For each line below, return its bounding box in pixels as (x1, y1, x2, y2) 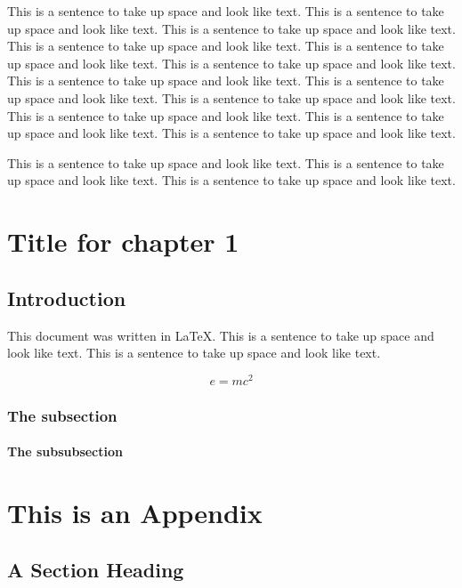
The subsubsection (7, 442, 123, 461)
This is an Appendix (7, 495, 263, 530)
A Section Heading (7, 555, 184, 583)
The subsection (7, 404, 118, 426)
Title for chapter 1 (7, 223, 239, 260)
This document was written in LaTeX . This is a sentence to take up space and (7, 326, 434, 344)
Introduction (7, 284, 126, 311)
